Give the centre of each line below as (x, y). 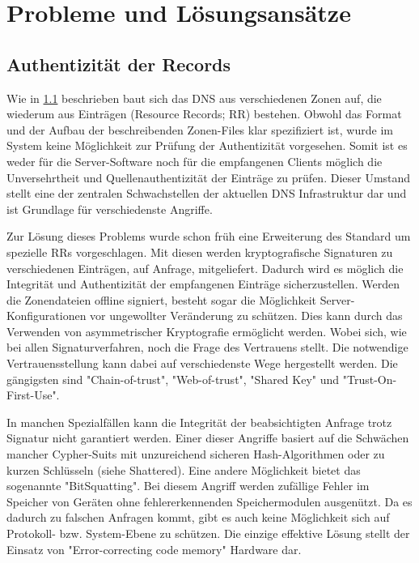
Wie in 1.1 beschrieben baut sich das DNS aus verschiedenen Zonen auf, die (194, 98)
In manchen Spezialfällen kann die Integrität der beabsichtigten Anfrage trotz (199, 422)
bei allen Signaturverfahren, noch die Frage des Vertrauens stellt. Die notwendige (207, 347)
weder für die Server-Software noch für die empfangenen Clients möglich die (195, 161)
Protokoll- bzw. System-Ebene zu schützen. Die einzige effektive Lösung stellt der (208, 533)
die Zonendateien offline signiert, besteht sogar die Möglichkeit (161, 299)
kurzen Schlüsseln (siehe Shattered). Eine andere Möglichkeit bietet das (184, 469)
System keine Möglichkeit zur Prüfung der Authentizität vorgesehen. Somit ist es (207, 145)
